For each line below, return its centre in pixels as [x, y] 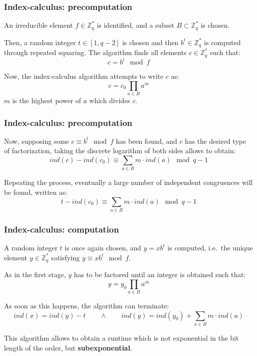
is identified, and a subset [135, 25]
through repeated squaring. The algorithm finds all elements [95, 52]
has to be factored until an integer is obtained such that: [160, 274]
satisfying [66, 257]
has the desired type [215, 141]
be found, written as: [36, 192]
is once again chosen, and [103, 248]
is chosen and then [150, 42]
